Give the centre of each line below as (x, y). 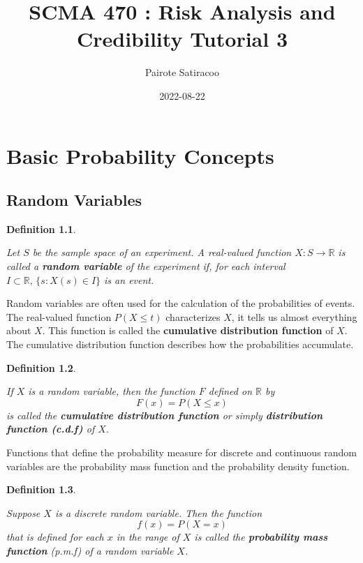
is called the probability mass (261, 537)
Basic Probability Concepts (140, 155)
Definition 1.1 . (41, 228)
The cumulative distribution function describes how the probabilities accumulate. (180, 344)
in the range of (148, 537)
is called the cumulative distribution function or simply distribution (165, 415)
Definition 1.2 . (41, 367)
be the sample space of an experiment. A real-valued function (162, 252)
